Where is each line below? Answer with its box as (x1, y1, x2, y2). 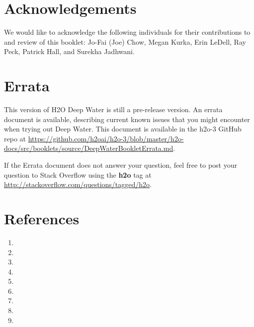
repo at (4, 133, 26, 143)
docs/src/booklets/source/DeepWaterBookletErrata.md (4, 143, 173, 153)
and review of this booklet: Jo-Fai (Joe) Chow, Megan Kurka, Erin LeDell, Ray (4, 36, 246, 47)
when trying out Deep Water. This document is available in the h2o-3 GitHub (4, 124, 242, 134)
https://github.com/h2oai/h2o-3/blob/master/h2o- (28, 133, 184, 143)
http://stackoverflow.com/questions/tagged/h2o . (4, 179, 152, 190)
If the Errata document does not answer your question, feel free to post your (4, 160, 237, 170)
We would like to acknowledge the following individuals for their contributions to (4, 27, 251, 37)
